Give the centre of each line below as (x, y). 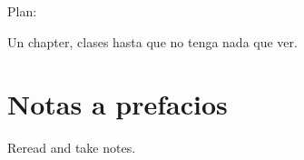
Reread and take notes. (72, 148)
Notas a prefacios (118, 104)
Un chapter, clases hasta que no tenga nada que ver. (152, 41)
